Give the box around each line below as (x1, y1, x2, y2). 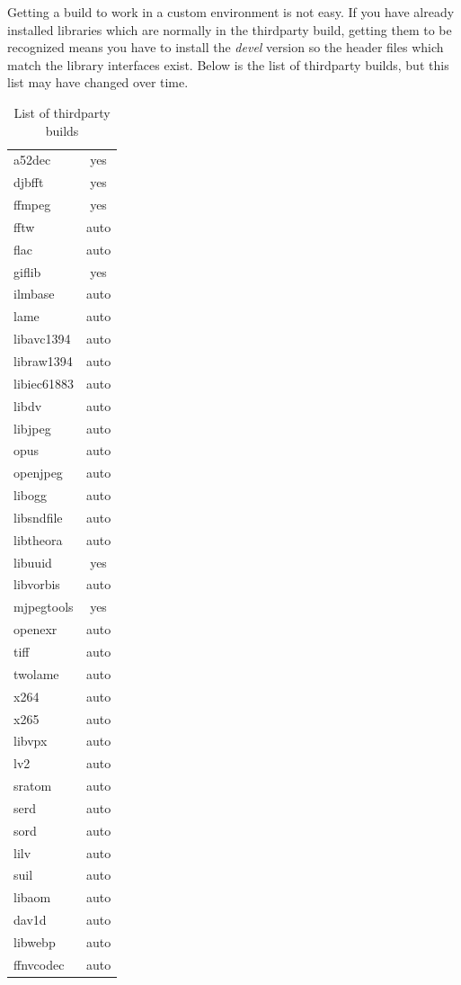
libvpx (13, 731, 48, 750)
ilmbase (13, 284, 55, 303)
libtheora (13, 530, 63, 549)
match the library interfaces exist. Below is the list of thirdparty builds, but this (7, 55, 449, 74)
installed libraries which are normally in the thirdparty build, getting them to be (7, 20, 452, 39)
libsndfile (13, 507, 63, 526)
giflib (13, 262, 41, 281)
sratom (13, 776, 52, 795)
